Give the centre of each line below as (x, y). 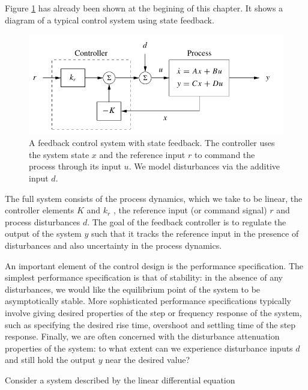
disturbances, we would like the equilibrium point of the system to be (133, 289)
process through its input (75, 166)
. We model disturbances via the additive (204, 166)
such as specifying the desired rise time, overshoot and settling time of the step (150, 324)
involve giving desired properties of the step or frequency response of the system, (153, 312)
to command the (225, 154)
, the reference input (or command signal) (190, 210)
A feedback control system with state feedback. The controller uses (152, 143)
